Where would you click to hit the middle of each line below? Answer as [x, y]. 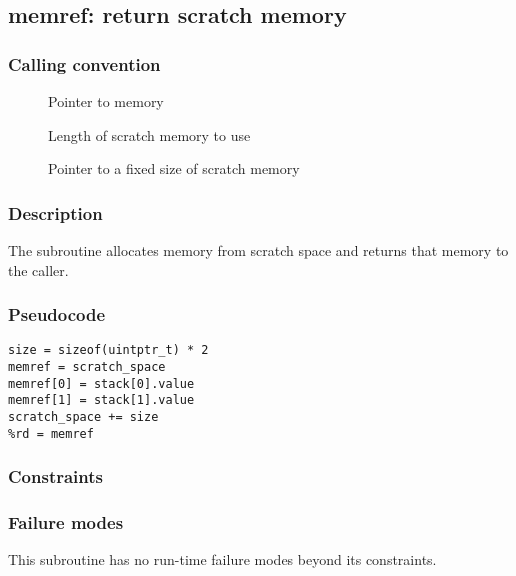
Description [55, 212]
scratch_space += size [83, 417]
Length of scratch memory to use [149, 134]
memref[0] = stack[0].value [101, 383]
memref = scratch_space [87, 367]
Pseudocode [57, 314]
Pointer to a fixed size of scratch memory [174, 168]
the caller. [38, 269]
